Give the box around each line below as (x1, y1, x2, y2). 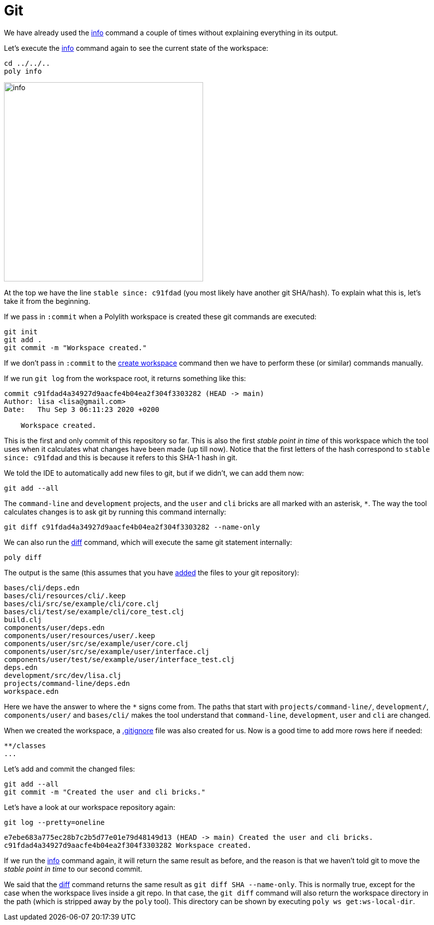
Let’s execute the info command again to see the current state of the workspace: (4, 43, 268, 52)
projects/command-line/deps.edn (4, 679, 130, 687)
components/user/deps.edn (4, 623, 105, 632)
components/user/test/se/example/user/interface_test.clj (4, 655, 235, 663)
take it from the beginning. (4, 296, 91, 305)
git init (4, 327, 38, 336)
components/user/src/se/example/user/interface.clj (4, 647, 210, 656)
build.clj (4, 615, 42, 624)
